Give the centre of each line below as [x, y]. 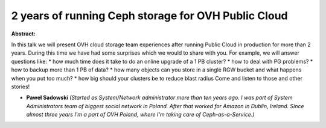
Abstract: [23, 34]
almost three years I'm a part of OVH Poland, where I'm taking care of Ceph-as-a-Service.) [140, 115]
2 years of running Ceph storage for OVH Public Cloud [149, 16]
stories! [21, 87]
